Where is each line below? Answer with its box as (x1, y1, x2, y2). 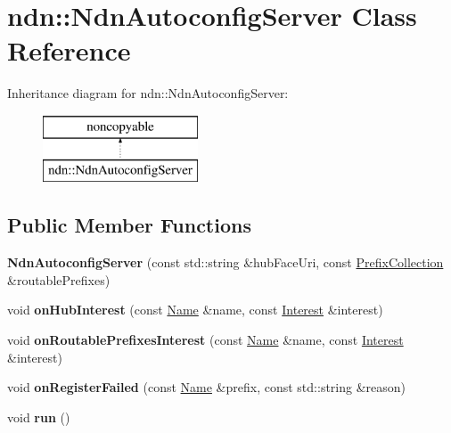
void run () (7, 407, 70, 426)
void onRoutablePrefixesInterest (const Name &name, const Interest (7, 331, 404, 349)
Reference (7, 32, 131, 69)
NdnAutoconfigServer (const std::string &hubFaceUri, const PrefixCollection (7, 253, 444, 272)
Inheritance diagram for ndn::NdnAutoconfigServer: (7, 84, 289, 102)
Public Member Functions (7, 211, 251, 239)
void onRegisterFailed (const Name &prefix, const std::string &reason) (7, 378, 406, 396)
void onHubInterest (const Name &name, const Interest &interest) (7, 300, 383, 319)
